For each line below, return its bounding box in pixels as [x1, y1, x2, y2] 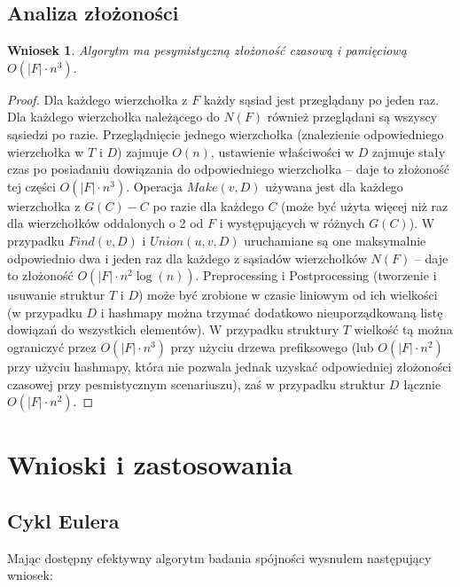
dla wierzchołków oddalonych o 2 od [7, 214, 204, 232]
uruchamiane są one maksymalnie [244, 231, 426, 249]
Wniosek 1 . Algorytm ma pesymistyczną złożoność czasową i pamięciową [7, 41, 407, 59]
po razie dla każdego [152, 196, 264, 215]
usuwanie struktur [7, 286, 105, 304]
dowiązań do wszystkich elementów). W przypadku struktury [7, 320, 339, 339]
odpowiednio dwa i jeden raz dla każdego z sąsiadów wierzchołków [7, 248, 367, 267]
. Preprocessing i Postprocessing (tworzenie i [195, 266, 437, 285]
